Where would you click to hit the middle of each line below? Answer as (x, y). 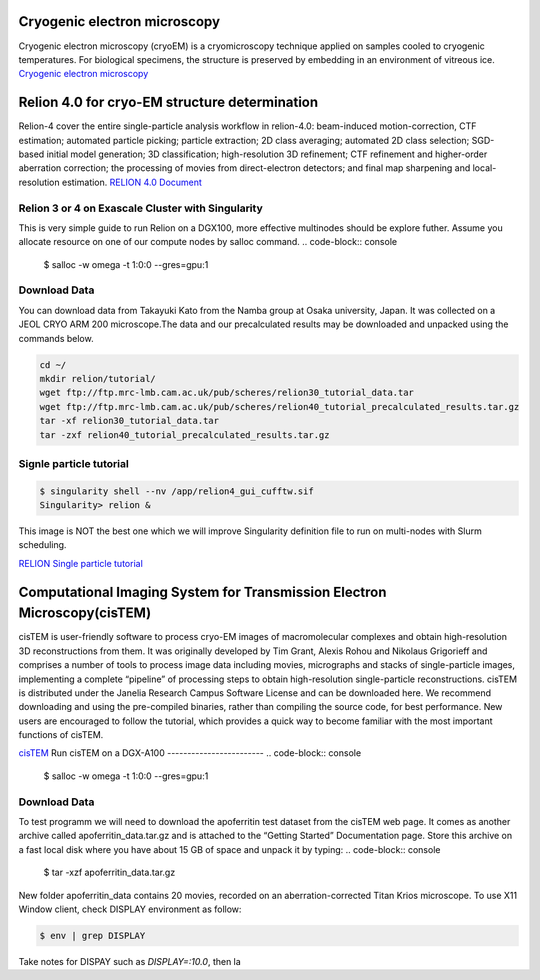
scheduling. (42, 545)
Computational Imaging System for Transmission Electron (202, 591)
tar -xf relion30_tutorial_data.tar (129, 421)
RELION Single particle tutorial (81, 563)
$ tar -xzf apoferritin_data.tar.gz (109, 872)
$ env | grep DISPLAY (92, 935)
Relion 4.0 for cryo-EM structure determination (168, 102)
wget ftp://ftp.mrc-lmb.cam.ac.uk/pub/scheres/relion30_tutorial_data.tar (227, 393)
